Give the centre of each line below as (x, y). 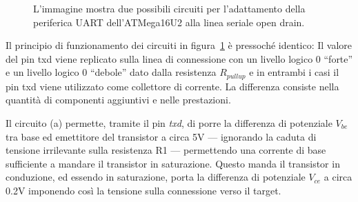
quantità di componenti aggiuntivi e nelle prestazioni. (118, 100)
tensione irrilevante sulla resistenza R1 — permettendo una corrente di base (166, 150)
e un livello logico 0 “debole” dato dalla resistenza (111, 72)
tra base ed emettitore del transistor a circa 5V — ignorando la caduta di (161, 136)
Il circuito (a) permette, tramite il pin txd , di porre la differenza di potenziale (169, 123)
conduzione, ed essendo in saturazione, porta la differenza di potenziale (156, 177)
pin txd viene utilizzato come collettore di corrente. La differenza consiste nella (172, 86)
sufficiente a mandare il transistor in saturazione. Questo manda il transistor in (173, 163)
